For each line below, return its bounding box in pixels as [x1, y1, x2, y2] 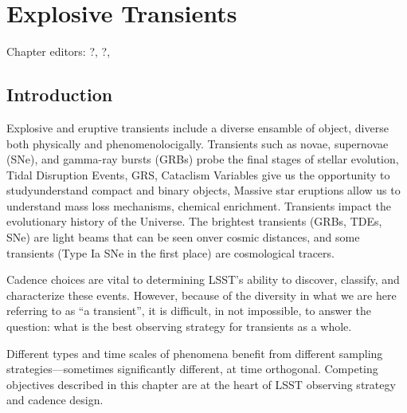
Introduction [6, 82, 113, 107]
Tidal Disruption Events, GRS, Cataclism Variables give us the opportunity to [6, 166, 390, 183]
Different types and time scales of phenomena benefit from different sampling [6, 344, 383, 361]
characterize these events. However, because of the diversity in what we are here [6, 286, 397, 303]
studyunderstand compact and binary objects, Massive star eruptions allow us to [6, 182, 401, 199]
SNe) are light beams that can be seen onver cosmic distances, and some [6, 229, 360, 246]
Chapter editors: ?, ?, [6, 43, 111, 60]
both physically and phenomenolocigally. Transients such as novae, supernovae [6, 135, 389, 151]
